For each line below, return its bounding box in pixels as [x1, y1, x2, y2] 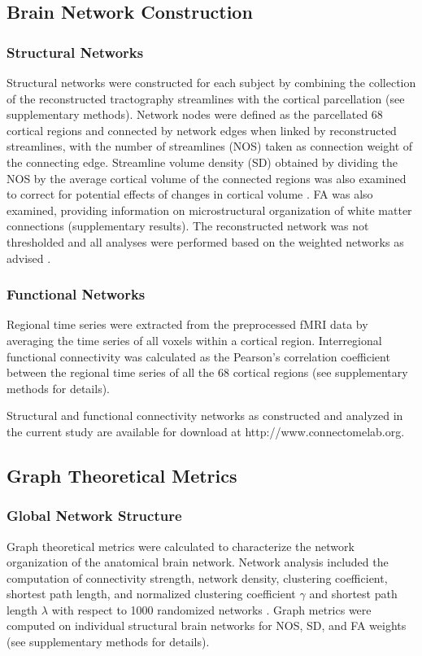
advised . [7, 249, 51, 266]
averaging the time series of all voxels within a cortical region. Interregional [7, 331, 382, 348]
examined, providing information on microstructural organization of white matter [7, 201, 412, 218]
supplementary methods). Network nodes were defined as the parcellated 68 [7, 106, 383, 123]
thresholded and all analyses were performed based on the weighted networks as [7, 233, 404, 250]
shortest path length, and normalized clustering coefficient [7, 585, 296, 602]
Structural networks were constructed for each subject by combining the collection [7, 74, 416, 90]
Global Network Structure [7, 505, 182, 526]
